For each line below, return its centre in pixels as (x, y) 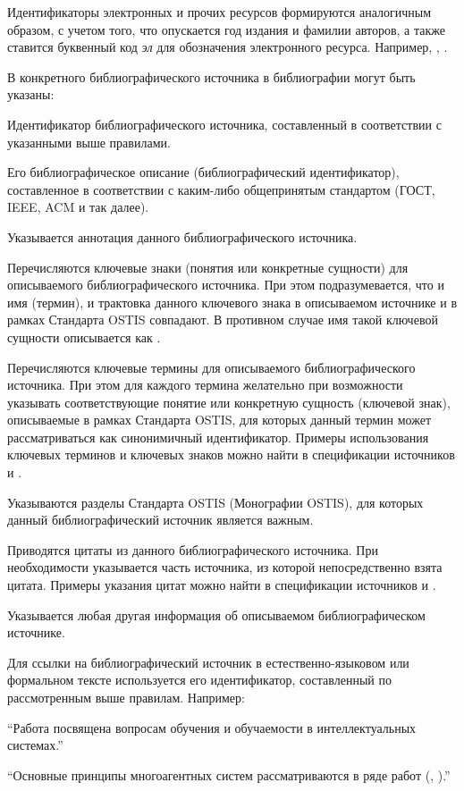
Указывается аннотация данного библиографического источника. (182, 236)
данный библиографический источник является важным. (160, 520)
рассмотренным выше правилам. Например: (126, 697)
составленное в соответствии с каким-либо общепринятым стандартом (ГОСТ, (221, 189)
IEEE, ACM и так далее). (78, 207)
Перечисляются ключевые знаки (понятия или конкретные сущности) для (208, 267)
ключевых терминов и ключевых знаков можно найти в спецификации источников (231, 454)
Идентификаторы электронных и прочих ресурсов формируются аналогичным (219, 12)
